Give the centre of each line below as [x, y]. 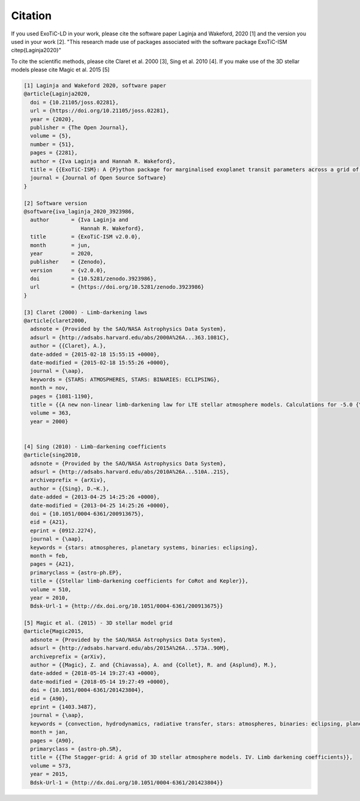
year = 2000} [49, 421]
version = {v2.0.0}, [68, 270]
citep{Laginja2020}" [36, 50]
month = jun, [60, 245]
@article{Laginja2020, [57, 94]
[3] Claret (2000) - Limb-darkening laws [85, 312]
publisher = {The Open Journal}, [79, 128]
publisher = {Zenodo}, [68, 262]
